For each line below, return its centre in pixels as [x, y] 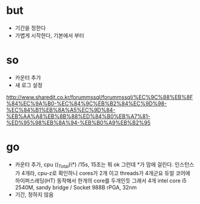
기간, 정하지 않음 [34, 194]
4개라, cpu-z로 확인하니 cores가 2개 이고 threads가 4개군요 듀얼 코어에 [106, 173]
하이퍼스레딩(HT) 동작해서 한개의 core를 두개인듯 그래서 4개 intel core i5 [101, 181]
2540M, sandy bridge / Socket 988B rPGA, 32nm [76, 187]
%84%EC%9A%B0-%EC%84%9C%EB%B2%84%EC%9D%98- [86, 104]
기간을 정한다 [30, 28]
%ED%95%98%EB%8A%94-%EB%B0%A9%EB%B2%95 [79, 122]
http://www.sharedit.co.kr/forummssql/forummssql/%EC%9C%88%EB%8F [100, 97]
